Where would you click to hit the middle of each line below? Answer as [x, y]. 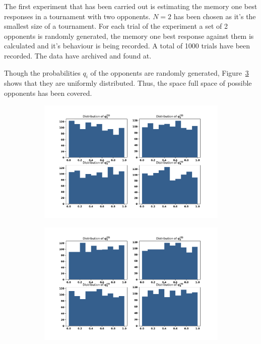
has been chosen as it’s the [215, 16]
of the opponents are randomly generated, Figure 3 [170, 72]
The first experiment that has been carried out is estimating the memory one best [131, 6]
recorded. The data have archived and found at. [78, 55]
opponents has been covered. [48, 93]
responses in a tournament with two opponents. [77, 16]
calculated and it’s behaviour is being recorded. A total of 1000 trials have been [127, 46]
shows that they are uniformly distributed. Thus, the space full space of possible [128, 83]
